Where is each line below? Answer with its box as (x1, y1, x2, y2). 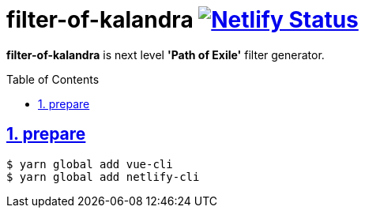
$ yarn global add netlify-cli (6, 170, 200, 183)
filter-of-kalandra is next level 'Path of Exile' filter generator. (6, 47, 325, 62)
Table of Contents (6, 72, 100, 86)
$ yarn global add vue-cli (6, 157, 173, 171)
